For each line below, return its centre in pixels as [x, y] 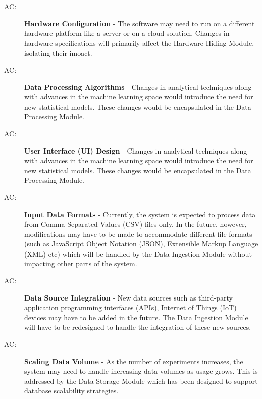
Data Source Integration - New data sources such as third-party [128, 297]
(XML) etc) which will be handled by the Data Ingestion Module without [138, 253]
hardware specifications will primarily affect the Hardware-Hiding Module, [139, 43]
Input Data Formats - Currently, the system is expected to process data [140, 214]
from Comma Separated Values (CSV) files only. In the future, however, [136, 224]
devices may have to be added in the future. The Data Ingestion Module [136, 317]
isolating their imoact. [58, 53]
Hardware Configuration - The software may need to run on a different [140, 23]
